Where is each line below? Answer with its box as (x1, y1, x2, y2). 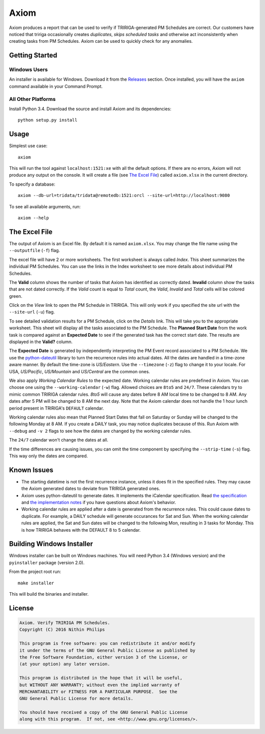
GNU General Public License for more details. (19, 696, 133, 702)
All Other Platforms (9, 96, 56, 102)
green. (9, 293, 23, 299)
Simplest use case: (9, 143, 48, 149)
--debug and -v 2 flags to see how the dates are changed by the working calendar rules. (9, 428, 191, 434)
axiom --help (18, 215, 49, 221)
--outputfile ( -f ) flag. (9, 248, 60, 254)
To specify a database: (9, 181, 55, 187)
